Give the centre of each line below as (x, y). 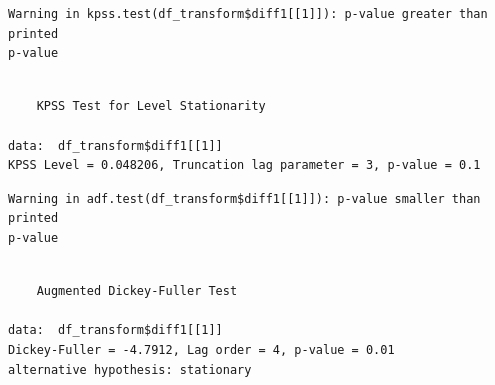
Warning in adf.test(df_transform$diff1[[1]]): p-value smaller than (244, 198)
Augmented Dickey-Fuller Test (137, 291)
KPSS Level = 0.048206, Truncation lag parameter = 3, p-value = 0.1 (244, 165)
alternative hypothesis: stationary (130, 369)
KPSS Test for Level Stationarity (151, 106)
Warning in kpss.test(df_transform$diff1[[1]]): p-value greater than (248, 14)
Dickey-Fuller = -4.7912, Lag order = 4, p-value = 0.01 (201, 349)
